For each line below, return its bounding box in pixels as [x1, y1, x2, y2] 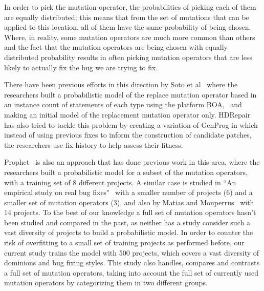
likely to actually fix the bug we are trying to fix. [4, 62, 158, 72]
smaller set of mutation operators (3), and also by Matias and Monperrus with [4, 197, 254, 207]
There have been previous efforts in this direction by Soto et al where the [4, 79, 238, 90]
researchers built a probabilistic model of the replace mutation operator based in [4, 89, 257, 100]
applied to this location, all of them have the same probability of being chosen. [4, 22, 251, 32]
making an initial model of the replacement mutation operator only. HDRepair [4, 109, 251, 120]
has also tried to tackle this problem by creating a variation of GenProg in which [4, 119, 258, 130]
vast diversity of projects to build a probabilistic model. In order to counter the [4, 227, 253, 238]
